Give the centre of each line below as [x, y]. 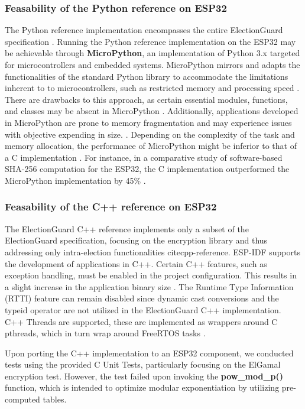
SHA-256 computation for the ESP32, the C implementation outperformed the [147, 169]
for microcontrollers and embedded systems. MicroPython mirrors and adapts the [152, 64]
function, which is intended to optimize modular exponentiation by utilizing [142, 387]
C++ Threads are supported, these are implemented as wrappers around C [141, 321]
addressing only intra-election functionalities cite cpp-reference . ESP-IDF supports [152, 251]
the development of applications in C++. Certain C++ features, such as [136, 263]
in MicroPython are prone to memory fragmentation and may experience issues [148, 122]
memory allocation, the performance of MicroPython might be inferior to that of [151, 146]
